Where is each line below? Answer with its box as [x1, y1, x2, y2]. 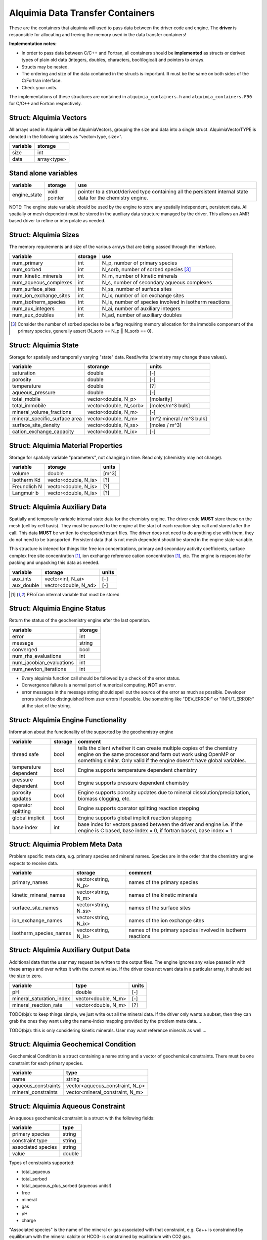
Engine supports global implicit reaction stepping [78, 814, 192, 821]
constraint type [12, 1137, 48, 1144]
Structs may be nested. [21, 63, 69, 69]
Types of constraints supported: [9, 1160, 75, 1166]
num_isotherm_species [12, 298, 66, 305]
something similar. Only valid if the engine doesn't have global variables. [78, 757, 247, 764]
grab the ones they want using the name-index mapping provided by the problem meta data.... [9, 1018, 201, 1024]
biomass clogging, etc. [78, 795, 131, 802]
